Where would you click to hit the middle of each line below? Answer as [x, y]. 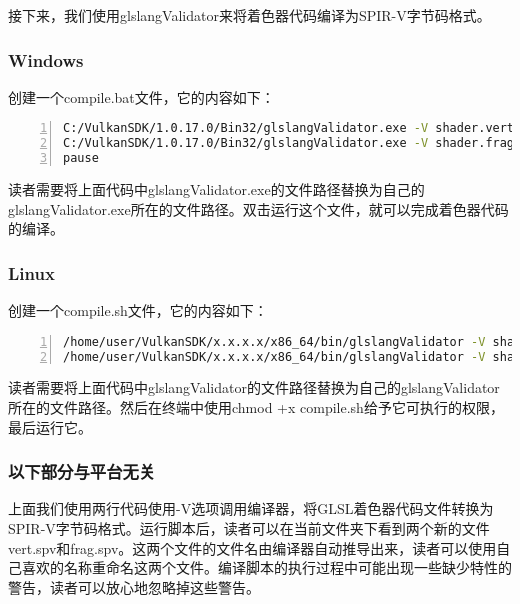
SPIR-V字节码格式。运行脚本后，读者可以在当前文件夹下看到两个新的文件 [249, 527]
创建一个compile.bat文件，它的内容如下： [141, 96]
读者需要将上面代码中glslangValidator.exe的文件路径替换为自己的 [216, 189]
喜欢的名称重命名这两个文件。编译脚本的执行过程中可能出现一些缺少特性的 [266, 567]
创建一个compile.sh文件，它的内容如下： [138, 310]
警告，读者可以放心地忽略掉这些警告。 [134, 586]
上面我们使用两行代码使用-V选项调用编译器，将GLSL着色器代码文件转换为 [251, 508]
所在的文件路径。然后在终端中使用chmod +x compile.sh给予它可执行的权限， [256, 406]
